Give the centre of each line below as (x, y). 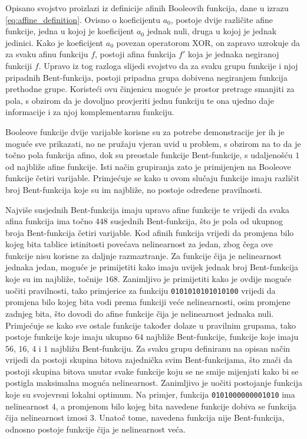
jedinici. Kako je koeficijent (55, 42)
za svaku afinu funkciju (47, 54)
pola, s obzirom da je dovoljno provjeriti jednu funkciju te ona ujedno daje (140, 100)
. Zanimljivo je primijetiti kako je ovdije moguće (204, 279)
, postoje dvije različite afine (222, 19)
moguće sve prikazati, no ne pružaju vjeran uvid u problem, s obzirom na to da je (153, 143)
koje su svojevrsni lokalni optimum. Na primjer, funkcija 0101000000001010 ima (150, 394)
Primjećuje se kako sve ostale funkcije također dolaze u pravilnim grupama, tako (151, 325)
